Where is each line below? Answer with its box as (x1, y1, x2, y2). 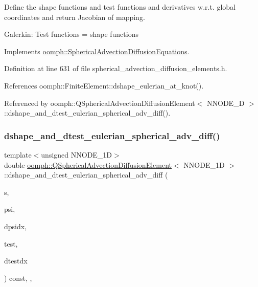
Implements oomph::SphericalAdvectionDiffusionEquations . (4, 46, 190, 56)
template (4, 149, 32, 160)
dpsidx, (4, 220, 27, 231)
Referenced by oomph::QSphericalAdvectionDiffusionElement (4, 97, 195, 108)
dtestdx (4, 255, 28, 266)
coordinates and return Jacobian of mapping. (4, 11, 145, 22)
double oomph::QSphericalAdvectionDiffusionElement (4, 159, 172, 170)
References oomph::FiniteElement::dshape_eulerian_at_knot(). (4, 80, 204, 91)
